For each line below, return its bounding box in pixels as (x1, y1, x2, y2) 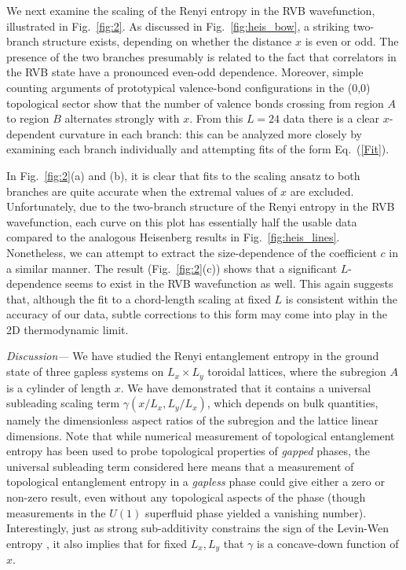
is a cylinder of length (6, 379, 112, 395)
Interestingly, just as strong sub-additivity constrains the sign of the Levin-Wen (6, 520, 390, 536)
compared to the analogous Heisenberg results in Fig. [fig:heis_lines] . (6, 229, 340, 245)
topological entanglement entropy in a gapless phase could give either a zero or (6, 473, 385, 490)
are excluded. (290, 182, 354, 199)
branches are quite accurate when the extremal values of (6, 182, 277, 199)
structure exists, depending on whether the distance (42, 33, 292, 50)
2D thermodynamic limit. (6, 321, 129, 337)
